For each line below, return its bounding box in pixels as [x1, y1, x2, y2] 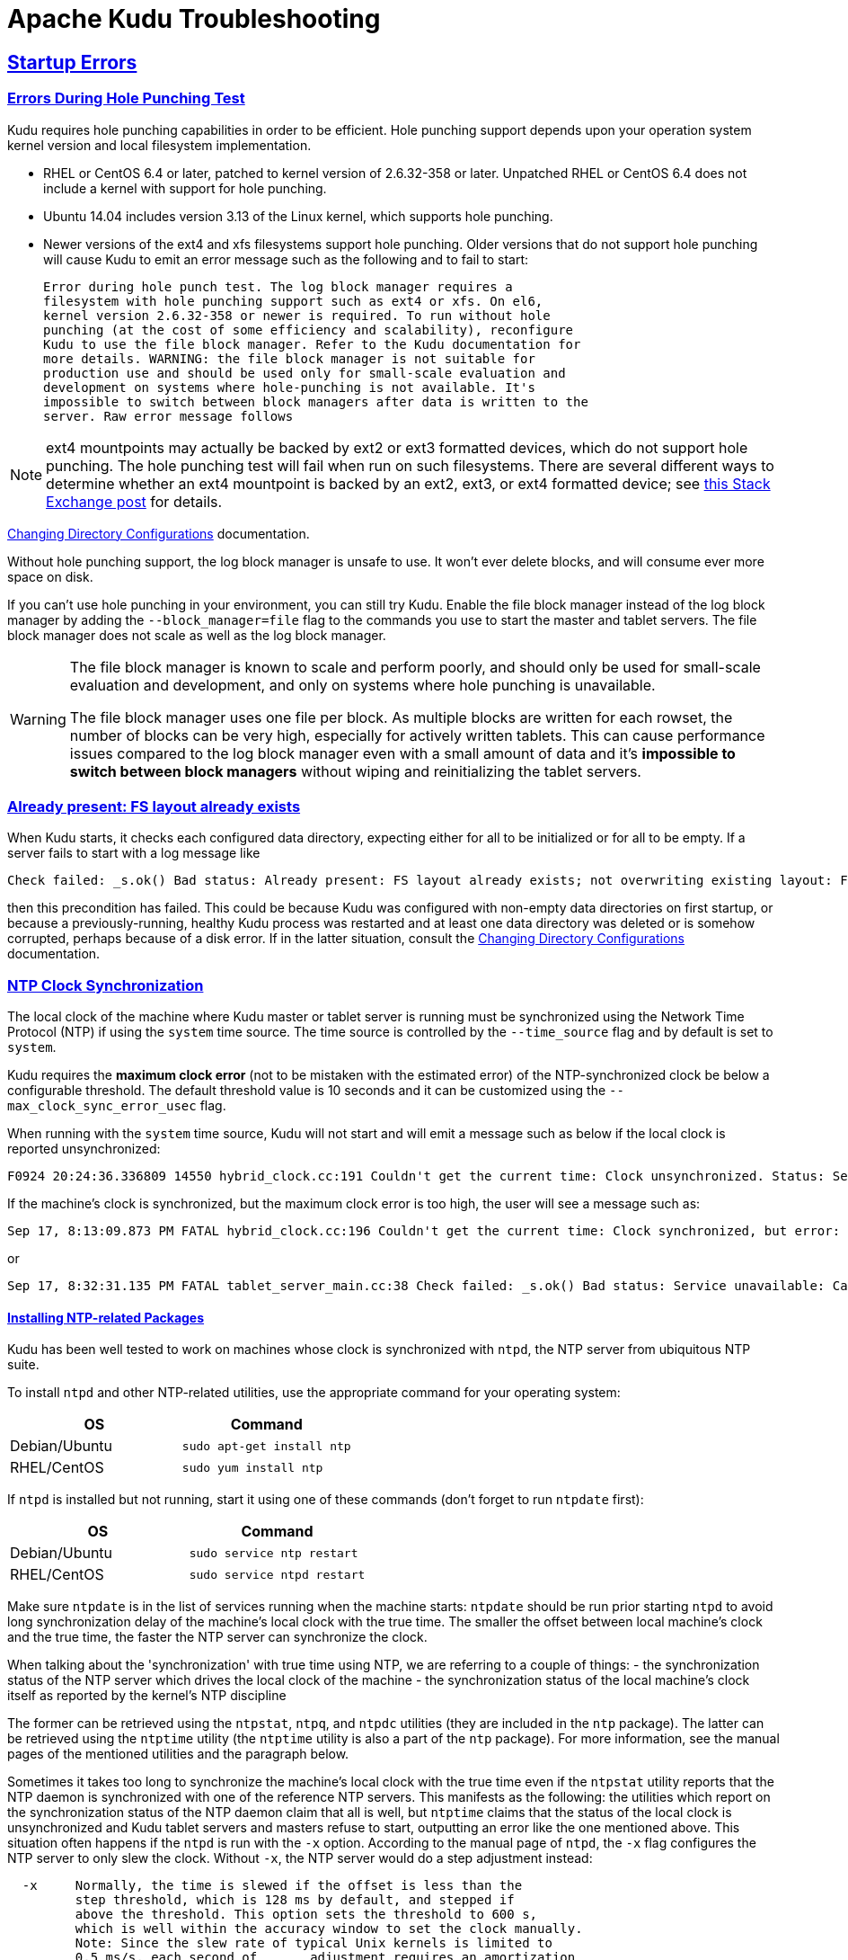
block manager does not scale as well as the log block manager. [7, 627, 386, 643]
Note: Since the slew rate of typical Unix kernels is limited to [75, 1936, 552, 1951]
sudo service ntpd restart [189, 1567, 366, 1581]
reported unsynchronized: [7, 1141, 161, 1157]
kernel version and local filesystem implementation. [7, 137, 312, 153]
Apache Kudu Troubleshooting [7, 4, 381, 34]
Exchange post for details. [46, 492, 223, 511]
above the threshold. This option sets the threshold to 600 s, [75, 1907, 538, 1922]
